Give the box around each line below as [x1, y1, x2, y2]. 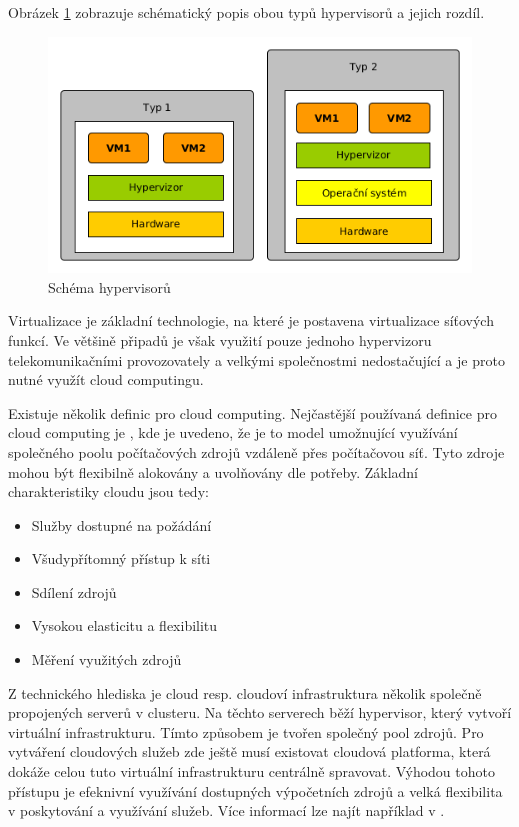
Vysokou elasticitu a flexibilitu [31, 615, 218, 636]
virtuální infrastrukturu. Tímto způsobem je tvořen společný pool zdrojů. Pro [8, 721, 484, 742]
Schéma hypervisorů [48, 276, 171, 297]
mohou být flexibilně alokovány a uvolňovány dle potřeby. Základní [8, 461, 418, 482]
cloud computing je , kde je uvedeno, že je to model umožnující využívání [8, 422, 458, 443]
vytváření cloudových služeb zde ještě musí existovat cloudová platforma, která [8, 741, 491, 762]
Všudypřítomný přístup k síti [31, 548, 211, 569]
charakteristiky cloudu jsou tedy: [8, 481, 209, 502]
